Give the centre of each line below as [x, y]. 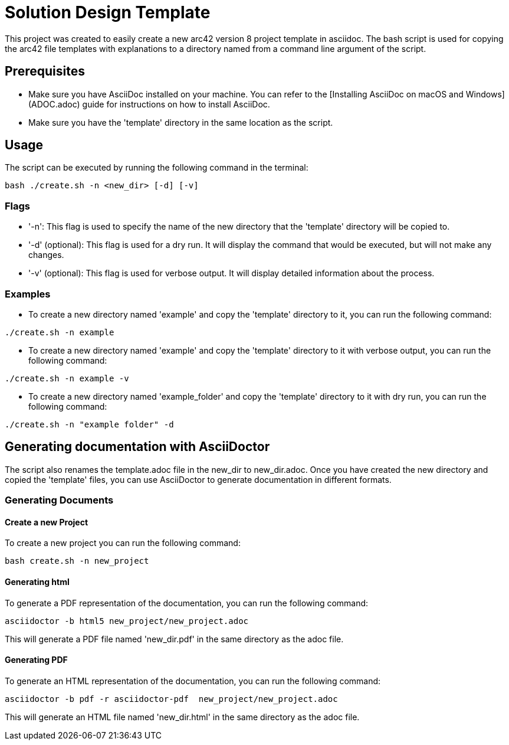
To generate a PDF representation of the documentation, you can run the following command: [187, 603]
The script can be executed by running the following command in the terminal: [157, 168]
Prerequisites [45, 71]
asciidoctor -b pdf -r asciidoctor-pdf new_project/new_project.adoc [171, 699]
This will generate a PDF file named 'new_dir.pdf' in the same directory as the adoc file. [174, 639]
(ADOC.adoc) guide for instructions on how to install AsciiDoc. [149, 104]
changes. [46, 255]
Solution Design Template [108, 12]
